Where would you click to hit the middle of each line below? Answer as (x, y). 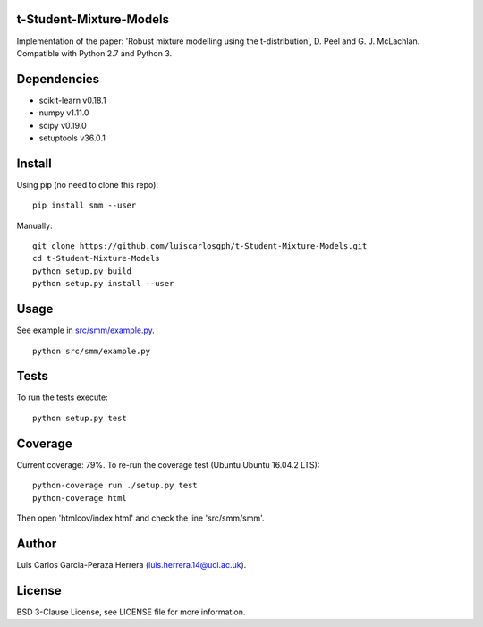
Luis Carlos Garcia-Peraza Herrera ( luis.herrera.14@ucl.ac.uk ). (131, 564)
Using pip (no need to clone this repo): (87, 184)
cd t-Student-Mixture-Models (96, 258)
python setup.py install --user (103, 284)
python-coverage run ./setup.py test (115, 486)
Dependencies (58, 79)
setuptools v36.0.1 (72, 138)
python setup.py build (82, 271)
